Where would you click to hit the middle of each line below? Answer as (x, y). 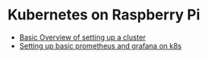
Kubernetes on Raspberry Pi (104, 15)
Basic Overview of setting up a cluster (82, 37)
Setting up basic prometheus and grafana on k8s (100, 45)
